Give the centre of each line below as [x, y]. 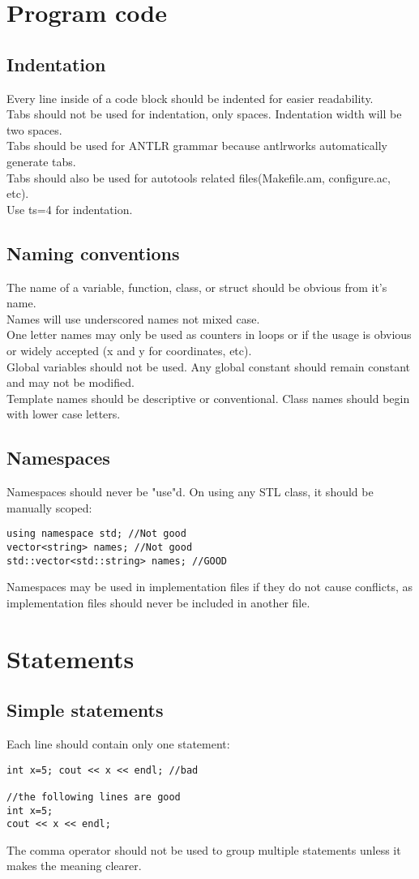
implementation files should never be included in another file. [158, 602]
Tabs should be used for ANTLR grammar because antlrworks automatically [197, 146]
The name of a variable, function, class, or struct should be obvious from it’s [197, 287]
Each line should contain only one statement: [118, 744]
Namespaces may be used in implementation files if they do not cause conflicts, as [209, 587]
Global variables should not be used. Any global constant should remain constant [209, 366]
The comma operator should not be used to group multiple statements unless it [204, 849]
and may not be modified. [71, 382]
